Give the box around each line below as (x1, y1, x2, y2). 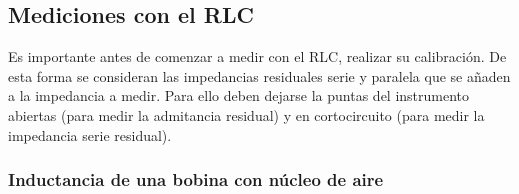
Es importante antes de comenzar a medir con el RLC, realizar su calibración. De (8, 46, 507, 67)
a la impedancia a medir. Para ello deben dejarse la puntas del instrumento (8, 85, 470, 106)
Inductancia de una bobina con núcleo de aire (8, 167, 384, 192)
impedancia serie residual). (8, 124, 172, 145)
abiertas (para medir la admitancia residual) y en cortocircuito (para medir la (8, 104, 485, 125)
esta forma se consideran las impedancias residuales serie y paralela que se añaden (8, 65, 511, 86)
